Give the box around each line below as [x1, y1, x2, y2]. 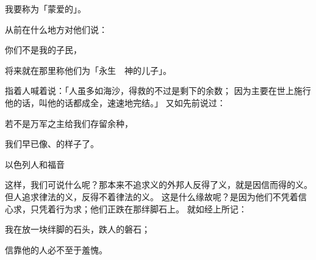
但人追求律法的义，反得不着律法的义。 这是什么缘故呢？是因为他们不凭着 [5, 190, 298, 203]
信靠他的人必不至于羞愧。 [5, 243, 107, 256]
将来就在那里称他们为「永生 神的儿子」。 [5, 63, 171, 76]
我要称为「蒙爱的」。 [5, 2, 86, 15]
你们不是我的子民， [5, 43, 82, 56]
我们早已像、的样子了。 [5, 137, 99, 150]
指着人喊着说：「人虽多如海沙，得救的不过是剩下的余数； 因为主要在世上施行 [5, 84, 311, 97]
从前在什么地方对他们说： [5, 23, 107, 35]
